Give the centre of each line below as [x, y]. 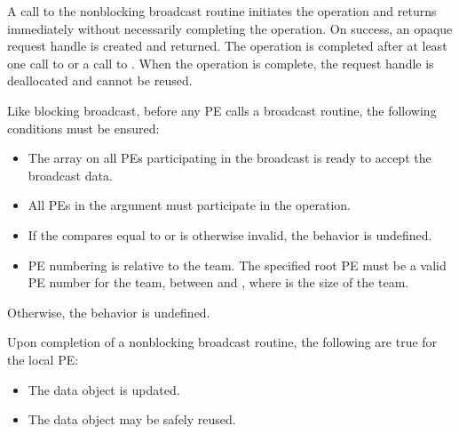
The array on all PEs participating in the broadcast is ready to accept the [229, 158]
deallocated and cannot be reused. [100, 80]
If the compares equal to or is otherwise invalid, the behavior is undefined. [230, 234]
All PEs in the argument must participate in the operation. [189, 205]
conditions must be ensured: [83, 128]
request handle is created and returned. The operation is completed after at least [227, 46]
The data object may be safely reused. [132, 419]
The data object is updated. [104, 389]
